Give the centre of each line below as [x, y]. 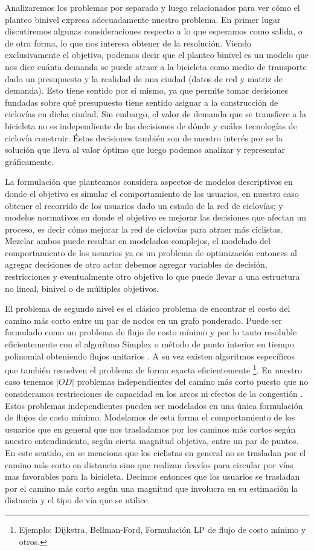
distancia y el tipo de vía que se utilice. [78, 500]
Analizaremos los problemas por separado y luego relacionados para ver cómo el [152, 7]
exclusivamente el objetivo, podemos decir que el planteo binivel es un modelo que [157, 55]
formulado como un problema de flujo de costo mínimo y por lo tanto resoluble [151, 332]
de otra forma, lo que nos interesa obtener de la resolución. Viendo [128, 43]
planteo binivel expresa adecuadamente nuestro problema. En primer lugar [143, 19]
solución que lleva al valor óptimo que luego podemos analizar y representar [145, 150]
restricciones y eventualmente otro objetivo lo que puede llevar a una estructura [152, 276]
